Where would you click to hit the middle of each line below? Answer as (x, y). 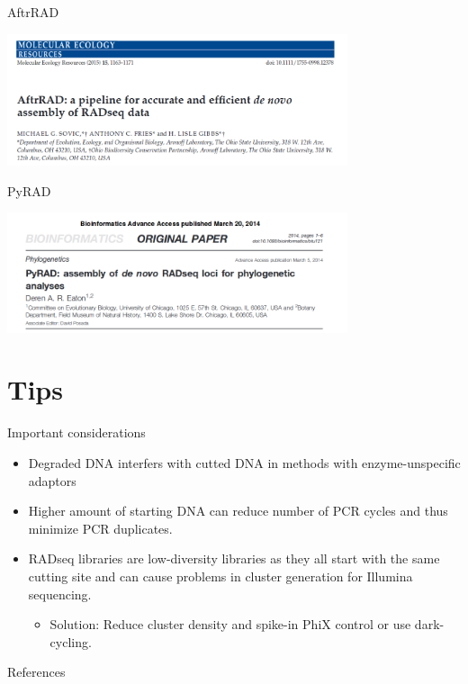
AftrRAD (33, 12)
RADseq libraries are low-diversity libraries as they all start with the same (234, 558)
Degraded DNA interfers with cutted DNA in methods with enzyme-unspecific (244, 462)
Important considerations (76, 432)
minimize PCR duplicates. (100, 528)
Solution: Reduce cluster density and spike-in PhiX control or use (230, 624)
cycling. (71, 641)
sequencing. (60, 594)
